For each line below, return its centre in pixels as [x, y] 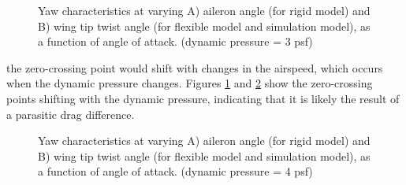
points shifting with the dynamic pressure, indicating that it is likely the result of [203, 98]
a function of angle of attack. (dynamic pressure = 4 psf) [175, 171]
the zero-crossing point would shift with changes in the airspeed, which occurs [195, 67]
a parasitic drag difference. [71, 114]
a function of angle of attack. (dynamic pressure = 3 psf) [175, 41]
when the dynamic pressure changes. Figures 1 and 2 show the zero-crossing [190, 83]
